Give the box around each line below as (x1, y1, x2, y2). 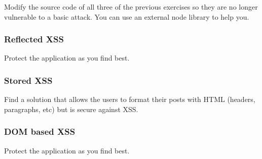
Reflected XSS (4, 33, 64, 45)
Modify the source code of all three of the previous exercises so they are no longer (4, 2, 258, 12)
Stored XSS (4, 74, 53, 86)
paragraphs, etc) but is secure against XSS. (4, 103, 138, 114)
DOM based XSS (4, 125, 76, 138)
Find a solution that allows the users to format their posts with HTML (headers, (4, 94, 255, 104)
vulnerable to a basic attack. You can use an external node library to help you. (4, 11, 249, 22)
